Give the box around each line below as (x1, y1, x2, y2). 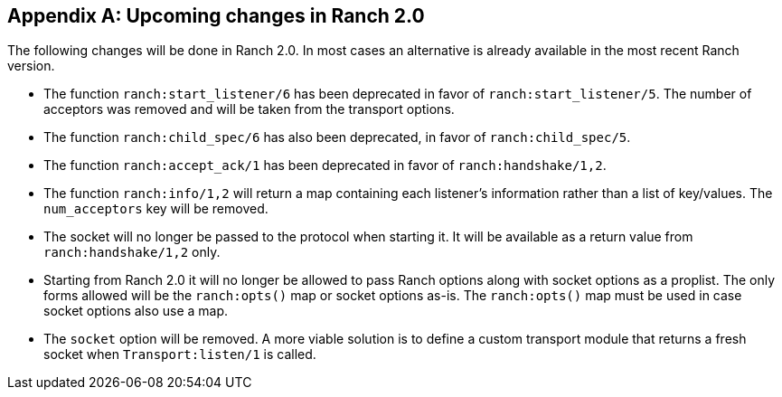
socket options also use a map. (43, 303, 229, 319)
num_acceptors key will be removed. (43, 201, 269, 217)
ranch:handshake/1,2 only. (43, 244, 221, 260)
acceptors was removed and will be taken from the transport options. (43, 101, 455, 118)
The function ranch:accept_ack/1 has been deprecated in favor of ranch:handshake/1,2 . (43, 157, 607, 174)
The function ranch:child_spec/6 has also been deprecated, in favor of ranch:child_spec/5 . (43, 129, 631, 146)
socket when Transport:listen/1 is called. (43, 346, 316, 363)
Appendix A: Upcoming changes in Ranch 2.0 (7, 5, 425, 27)
